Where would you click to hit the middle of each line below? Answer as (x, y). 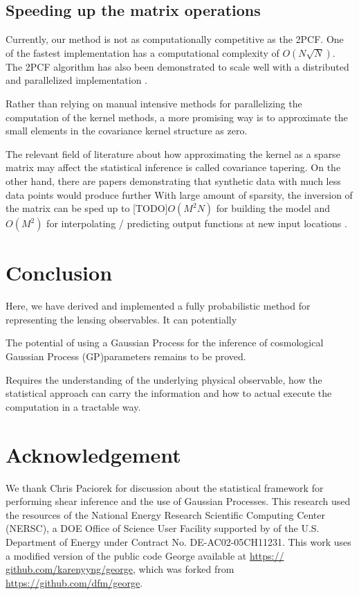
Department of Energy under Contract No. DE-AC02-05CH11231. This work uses (178, 541)
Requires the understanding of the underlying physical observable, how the (164, 379)
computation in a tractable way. (73, 406)
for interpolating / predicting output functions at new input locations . (197, 223)
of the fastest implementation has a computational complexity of (142, 52)
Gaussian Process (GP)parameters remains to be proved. (126, 356)
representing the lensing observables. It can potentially (121, 319)
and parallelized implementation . (77, 80)
